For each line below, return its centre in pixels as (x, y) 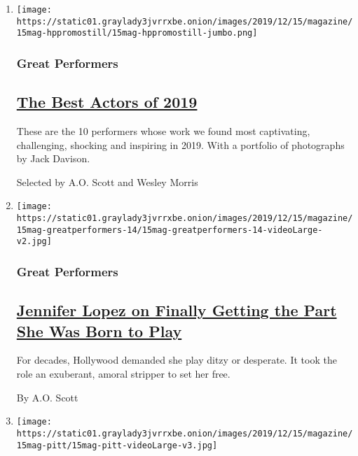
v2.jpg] (34, 242)
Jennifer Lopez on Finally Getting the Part (177, 310)
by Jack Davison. (53, 158)
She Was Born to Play (99, 330)
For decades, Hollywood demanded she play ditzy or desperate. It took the (177, 360)
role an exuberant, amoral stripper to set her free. (123, 374)
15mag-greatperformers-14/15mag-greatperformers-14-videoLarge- (170, 230)
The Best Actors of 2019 (107, 102)
